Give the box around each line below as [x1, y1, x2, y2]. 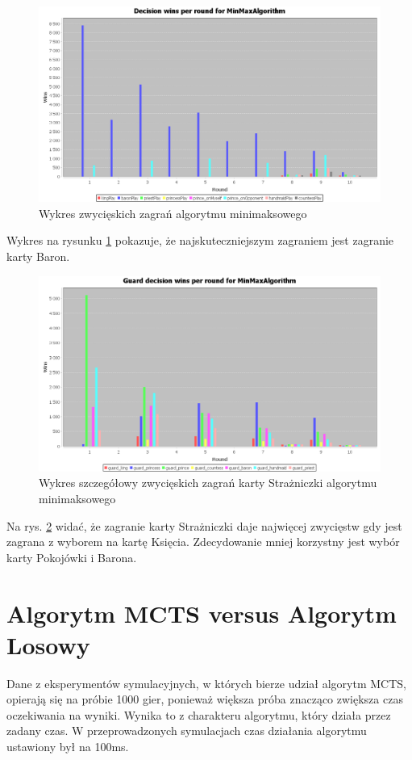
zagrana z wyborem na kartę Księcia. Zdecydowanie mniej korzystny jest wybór [6, 533, 400, 550]
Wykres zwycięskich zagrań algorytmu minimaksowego [39, 204, 307, 221]
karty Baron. [6, 248, 70, 264]
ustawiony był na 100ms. [6, 738, 129, 755]
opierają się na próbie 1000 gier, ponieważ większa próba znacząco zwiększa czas [6, 691, 403, 708]
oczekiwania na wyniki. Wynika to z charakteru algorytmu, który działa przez [6, 706, 391, 723]
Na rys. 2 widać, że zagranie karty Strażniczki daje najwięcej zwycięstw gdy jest [6, 517, 402, 534]
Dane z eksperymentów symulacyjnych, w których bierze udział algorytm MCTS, [6, 674, 406, 691]
